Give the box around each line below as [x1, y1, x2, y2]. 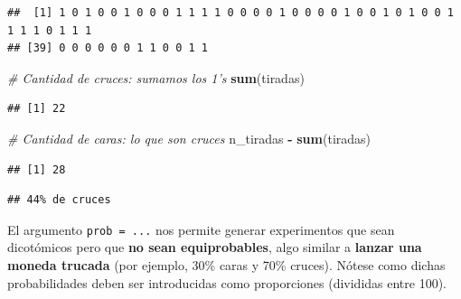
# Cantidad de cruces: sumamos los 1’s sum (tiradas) [7, 68, 305, 87]
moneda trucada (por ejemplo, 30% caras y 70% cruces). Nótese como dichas [7, 256, 446, 274]
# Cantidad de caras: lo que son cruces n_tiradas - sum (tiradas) [7, 128, 372, 147]
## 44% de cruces [7, 193, 111, 207]
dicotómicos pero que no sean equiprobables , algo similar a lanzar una [7, 238, 422, 257]
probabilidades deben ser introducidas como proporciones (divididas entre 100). [7, 273, 447, 292]
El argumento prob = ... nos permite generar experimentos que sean [7, 220, 395, 238]
